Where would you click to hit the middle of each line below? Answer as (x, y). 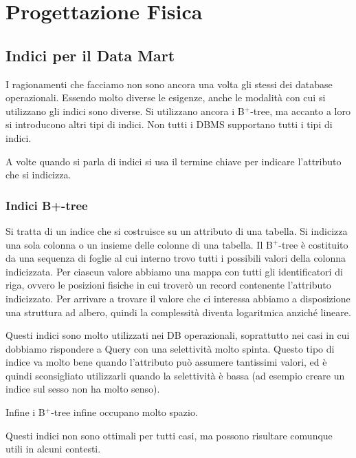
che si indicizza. (38, 175)
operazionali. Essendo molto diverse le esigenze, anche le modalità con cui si (166, 97)
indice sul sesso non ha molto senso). (83, 389)
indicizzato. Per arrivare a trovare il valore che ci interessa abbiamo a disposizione (178, 298)
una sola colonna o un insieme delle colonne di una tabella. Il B (139, 244)
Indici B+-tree (47, 205)
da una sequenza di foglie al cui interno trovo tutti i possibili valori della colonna (176, 258)
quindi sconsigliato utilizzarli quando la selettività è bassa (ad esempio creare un (175, 375)
